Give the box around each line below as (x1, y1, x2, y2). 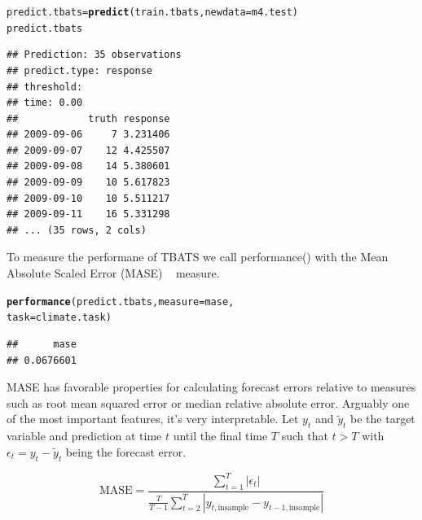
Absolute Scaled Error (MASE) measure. (7, 264, 220, 282)
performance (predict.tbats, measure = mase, (7, 295, 235, 308)
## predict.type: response (7, 64, 152, 76)
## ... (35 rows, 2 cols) (7, 224, 147, 236)
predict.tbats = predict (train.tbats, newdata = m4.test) (7, 7, 299, 18)
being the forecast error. (65, 443, 187, 460)
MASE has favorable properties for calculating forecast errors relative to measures (7, 378, 416, 395)
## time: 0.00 (7, 97, 83, 109)
